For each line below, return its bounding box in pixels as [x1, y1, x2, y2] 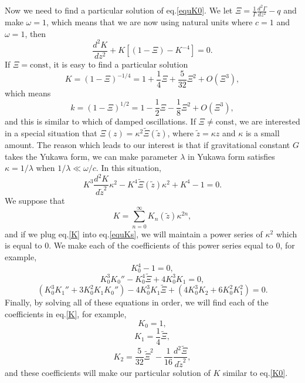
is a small [245, 127, 280, 139]
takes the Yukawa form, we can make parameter [5, 150, 178, 162]
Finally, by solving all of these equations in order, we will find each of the [5, 296, 269, 308]
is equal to [5, 239, 42, 251]
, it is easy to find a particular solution [49, 58, 188, 70]
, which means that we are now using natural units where [46, 16, 253, 28]
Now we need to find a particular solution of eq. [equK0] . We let [5, 4, 233, 16]
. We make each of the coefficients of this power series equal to [49, 239, 273, 251]
